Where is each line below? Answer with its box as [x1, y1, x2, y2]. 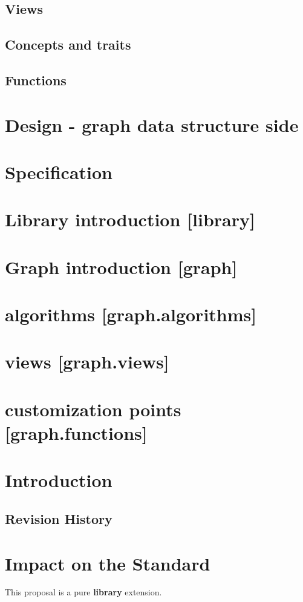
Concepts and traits [5, 35, 131, 54]
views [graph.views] [5, 349, 169, 374]
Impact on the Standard [5, 551, 210, 575]
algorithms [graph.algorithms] [5, 302, 257, 327]
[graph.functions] [5, 420, 148, 445]
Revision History [5, 509, 112, 528]
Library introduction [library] [5, 207, 255, 232]
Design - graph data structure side [5, 112, 299, 137]
